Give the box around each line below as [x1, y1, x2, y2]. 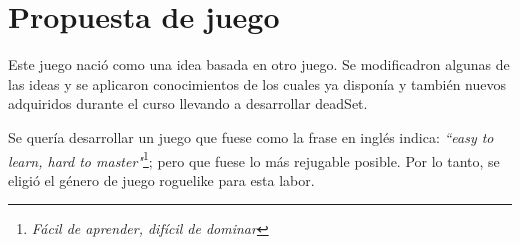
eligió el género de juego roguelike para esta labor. [8, 169, 315, 190]
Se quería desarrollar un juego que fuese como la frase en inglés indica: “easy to [8, 126, 494, 147]
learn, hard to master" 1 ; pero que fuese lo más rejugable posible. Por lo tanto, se [8, 147, 500, 171]
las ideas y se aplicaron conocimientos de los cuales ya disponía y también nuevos [8, 73, 506, 94]
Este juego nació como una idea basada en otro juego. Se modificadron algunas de [8, 54, 510, 75]
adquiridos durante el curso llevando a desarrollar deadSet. [8, 93, 368, 114]
